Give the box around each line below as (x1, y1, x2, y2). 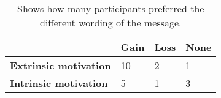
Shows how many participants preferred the (17, 1, 204, 15)
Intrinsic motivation (10, 76, 108, 90)
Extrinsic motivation (10, 58, 111, 72)
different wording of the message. (40, 15, 182, 29)
